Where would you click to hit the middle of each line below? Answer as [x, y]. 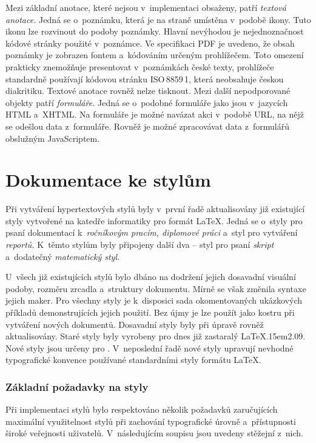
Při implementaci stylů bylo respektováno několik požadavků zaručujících [142, 409]
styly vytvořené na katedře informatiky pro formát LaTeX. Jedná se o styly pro [154, 220]
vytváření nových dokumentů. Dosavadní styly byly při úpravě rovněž [135, 324]
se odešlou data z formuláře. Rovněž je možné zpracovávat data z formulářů [147, 126]
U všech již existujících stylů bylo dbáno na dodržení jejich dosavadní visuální [151, 277]
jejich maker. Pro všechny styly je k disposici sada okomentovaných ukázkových [154, 300]
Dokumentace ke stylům [108, 180]
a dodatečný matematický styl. [63, 256]
